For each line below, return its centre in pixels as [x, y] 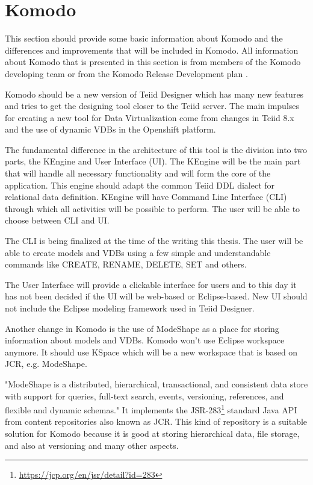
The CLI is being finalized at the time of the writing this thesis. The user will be [154, 241]
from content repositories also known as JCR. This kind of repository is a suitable [156, 421]
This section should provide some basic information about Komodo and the [144, 38]
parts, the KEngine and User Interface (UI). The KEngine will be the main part [153, 161]
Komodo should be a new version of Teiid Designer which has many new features [154, 94]
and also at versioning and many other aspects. [92, 445]
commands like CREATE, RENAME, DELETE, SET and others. [126, 264]
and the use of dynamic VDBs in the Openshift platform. [110, 129]
